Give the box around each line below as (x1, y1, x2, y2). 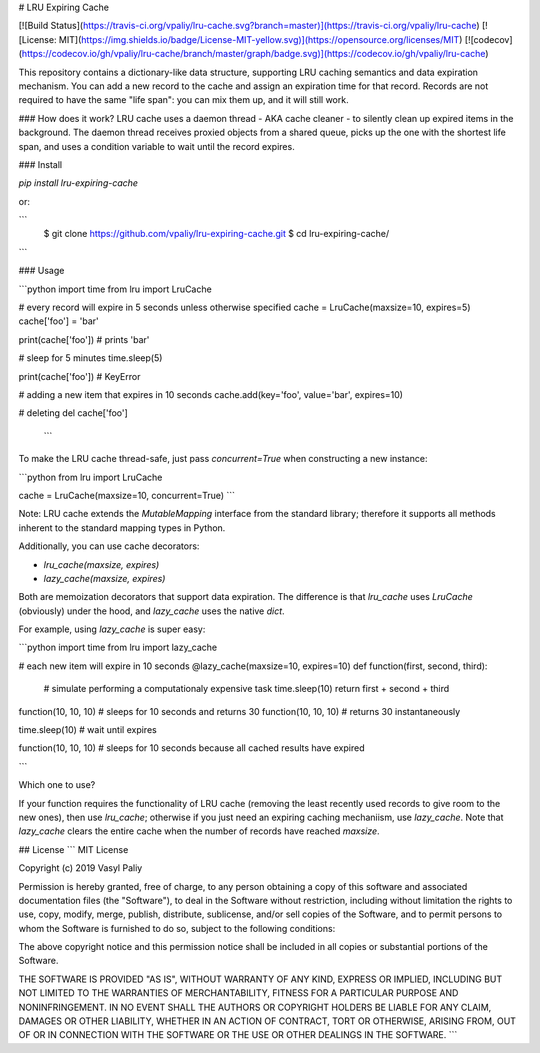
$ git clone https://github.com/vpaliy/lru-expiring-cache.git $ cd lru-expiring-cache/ (43, 228, 390, 240)
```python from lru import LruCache (18, 471, 163, 483)
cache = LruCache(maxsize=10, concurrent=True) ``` (18, 489, 235, 501)
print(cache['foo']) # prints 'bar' (18, 333, 150, 345)
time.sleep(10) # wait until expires (18, 724, 157, 736)
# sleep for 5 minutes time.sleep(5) (18, 352, 163, 364)
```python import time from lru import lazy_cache (18, 641, 218, 654)
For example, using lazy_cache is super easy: (18, 623, 206, 635)
